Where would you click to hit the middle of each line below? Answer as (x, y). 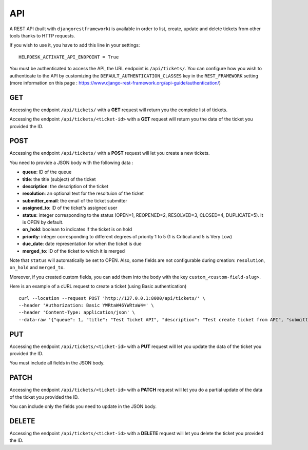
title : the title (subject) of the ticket (59, 179)
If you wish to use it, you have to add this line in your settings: (75, 45)
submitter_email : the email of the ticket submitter (75, 200)
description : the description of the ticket (65, 187)
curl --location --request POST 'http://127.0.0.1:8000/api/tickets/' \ (112, 298)
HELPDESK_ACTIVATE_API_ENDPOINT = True (69, 57)
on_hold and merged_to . (37, 268)
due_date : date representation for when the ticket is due (82, 244)
